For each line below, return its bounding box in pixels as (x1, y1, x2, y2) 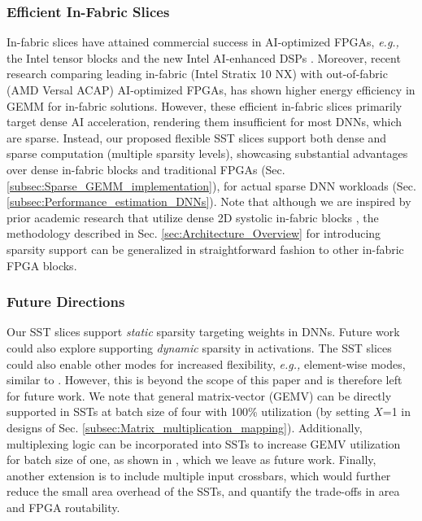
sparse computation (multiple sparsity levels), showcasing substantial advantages (7, 145, 408, 162)
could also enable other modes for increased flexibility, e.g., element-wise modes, (7, 355, 406, 372)
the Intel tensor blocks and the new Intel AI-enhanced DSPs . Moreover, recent (7, 49, 401, 66)
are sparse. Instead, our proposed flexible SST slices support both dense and (7, 129, 387, 146)
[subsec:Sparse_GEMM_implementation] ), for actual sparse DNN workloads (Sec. (7, 177, 416, 194)
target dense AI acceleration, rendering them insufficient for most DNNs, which (7, 113, 402, 130)
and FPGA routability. (7, 498, 120, 515)
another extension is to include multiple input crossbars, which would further (7, 466, 391, 484)
